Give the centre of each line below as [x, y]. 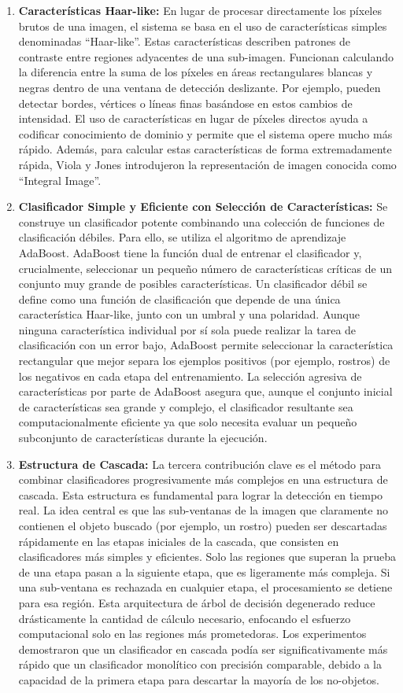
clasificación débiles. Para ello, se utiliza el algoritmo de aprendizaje [182, 237]
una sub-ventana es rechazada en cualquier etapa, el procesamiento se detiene [205, 587]
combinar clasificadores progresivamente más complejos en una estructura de [203, 479]
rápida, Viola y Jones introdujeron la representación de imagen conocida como [207, 164]
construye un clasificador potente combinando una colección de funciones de [201, 221]
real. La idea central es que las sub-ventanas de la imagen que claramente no [203, 510]
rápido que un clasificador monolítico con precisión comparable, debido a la [200, 664]
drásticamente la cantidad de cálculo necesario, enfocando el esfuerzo [185, 618]
